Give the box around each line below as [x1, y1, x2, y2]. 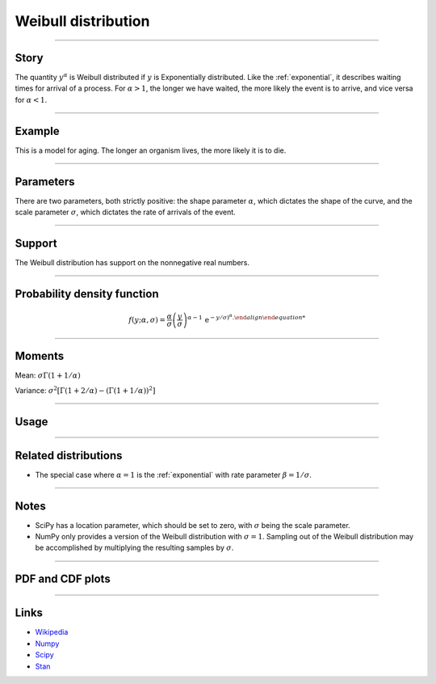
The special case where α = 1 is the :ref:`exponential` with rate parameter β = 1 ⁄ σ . [35, 470, 312, 479]
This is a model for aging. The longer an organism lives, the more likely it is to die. [15, 146, 287, 155]
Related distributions [15, 449, 123, 462]
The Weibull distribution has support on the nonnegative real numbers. [15, 257, 250, 267]
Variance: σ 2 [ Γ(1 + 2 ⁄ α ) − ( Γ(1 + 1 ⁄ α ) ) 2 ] [15, 385, 156, 395]
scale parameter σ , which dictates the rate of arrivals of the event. [15, 207, 236, 217]
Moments [15, 349, 65, 363]
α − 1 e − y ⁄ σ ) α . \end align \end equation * [187, 312, 306, 324]
